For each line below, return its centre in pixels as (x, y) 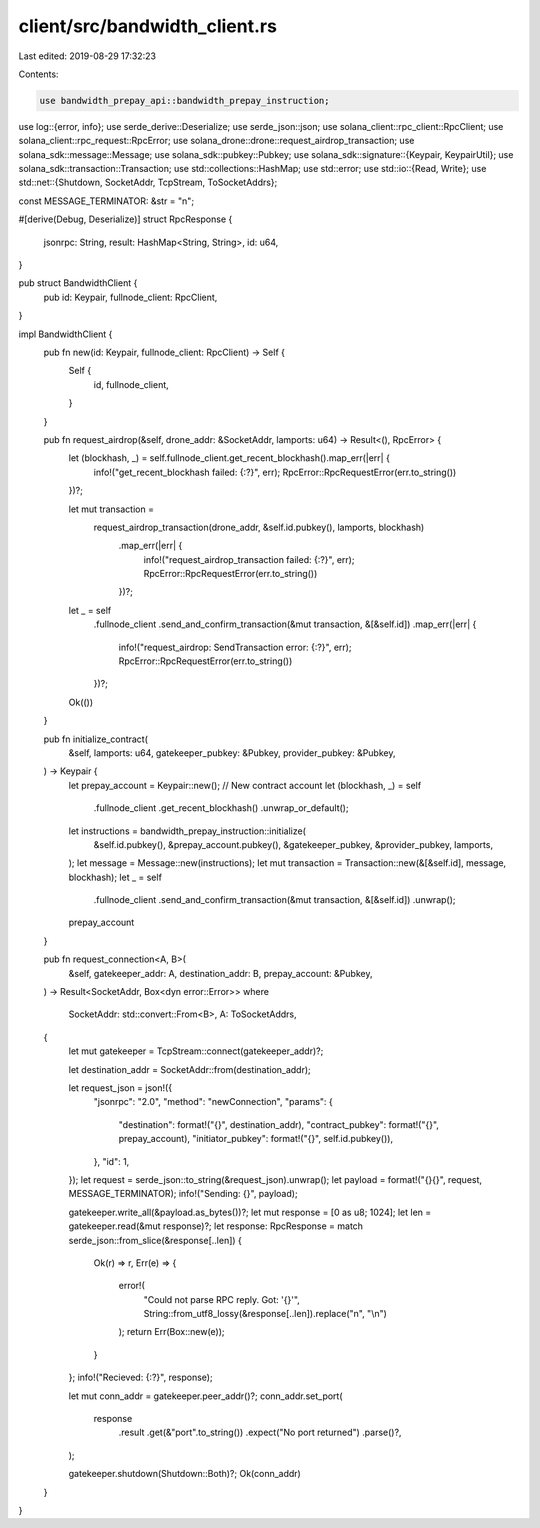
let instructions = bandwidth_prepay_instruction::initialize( (187, 831)
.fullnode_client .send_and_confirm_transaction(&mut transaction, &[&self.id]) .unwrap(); (274, 900)
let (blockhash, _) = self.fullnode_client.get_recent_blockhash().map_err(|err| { (229, 458)
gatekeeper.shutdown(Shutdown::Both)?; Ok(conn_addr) (185, 1474)
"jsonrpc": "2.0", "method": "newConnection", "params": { (213, 1102)
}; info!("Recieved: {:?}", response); (141, 1377)
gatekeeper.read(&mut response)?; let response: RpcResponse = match (216, 1226)
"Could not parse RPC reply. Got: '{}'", (221, 1299)
